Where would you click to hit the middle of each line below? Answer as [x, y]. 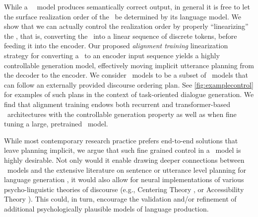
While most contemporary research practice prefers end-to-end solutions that [121, 140]
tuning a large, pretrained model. [56, 124]
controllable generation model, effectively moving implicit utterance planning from [129, 65]
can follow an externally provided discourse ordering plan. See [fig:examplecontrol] [129, 84]
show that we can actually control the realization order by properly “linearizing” [126, 26]
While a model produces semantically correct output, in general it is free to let [127, 6]
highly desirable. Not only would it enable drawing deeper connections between [124, 160]
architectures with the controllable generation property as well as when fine [122, 114]
